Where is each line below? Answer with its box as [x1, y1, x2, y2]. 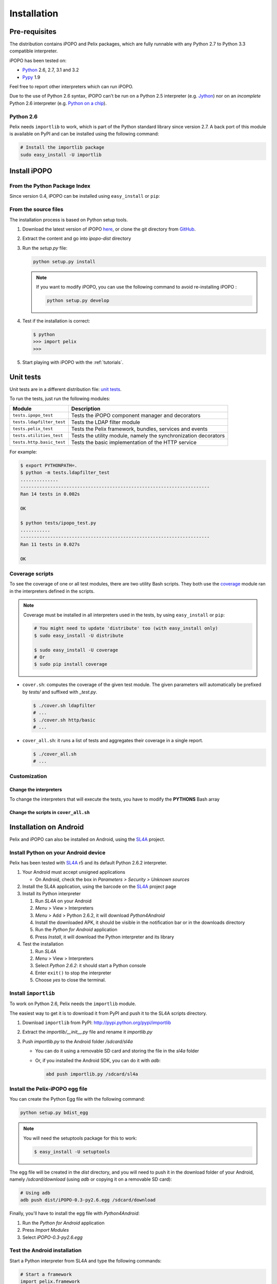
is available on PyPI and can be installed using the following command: [9, 131, 159, 137]
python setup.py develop [47, 298, 110, 304]
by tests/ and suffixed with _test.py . [22, 689, 97, 695]
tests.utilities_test [12, 433, 64, 439]
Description [71, 405, 101, 412]
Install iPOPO [9, 167, 52, 176]
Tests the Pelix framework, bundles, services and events [71, 425, 208, 432]
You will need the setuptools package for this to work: [23, 1135, 137, 1141]
